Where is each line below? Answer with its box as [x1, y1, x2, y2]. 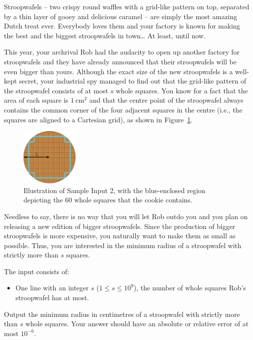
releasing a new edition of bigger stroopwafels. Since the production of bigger [4, 221, 235, 231]
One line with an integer [15, 283, 89, 293]
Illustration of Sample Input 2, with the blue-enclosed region [24, 185, 205, 195]
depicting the [24, 195, 63, 205]
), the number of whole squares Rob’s [133, 283, 246, 293]
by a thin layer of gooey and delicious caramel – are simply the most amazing [4, 11, 237, 21]
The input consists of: [4, 266, 69, 276]
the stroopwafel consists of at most [4, 85, 108, 95]
